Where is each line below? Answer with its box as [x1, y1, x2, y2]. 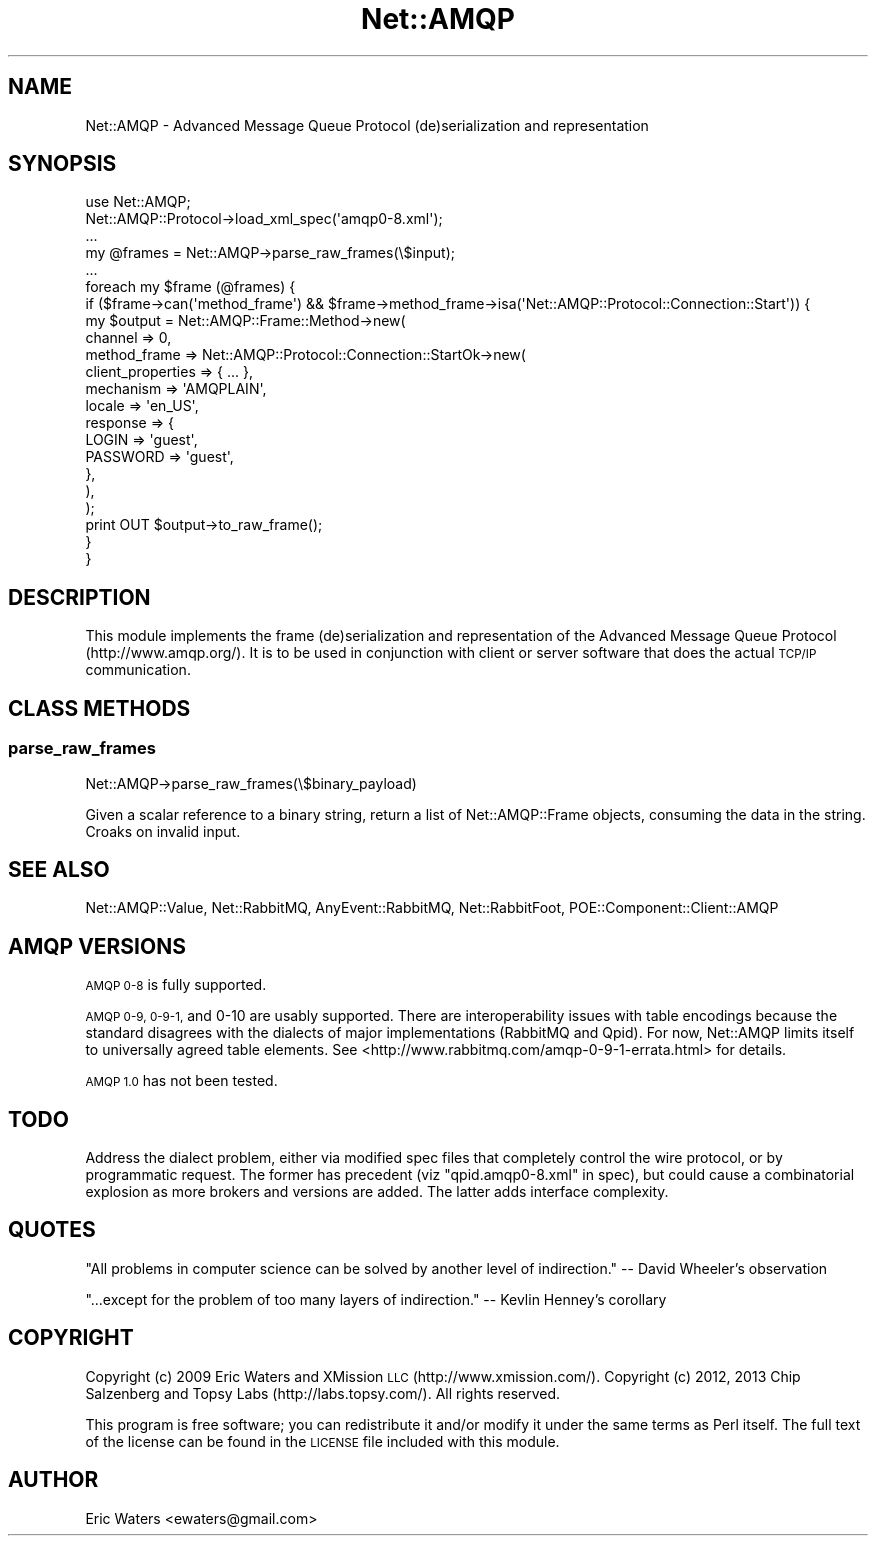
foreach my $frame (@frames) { [85, 278, 296, 296]
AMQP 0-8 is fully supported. [85, 976, 267, 994]
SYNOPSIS [8, 151, 117, 177]
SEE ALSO [8, 856, 110, 882]
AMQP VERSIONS [8, 933, 186, 959]
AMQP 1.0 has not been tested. [85, 1072, 278, 1090]
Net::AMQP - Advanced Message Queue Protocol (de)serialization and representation [85, 116, 649, 134]
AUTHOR [8, 1467, 99, 1493]
